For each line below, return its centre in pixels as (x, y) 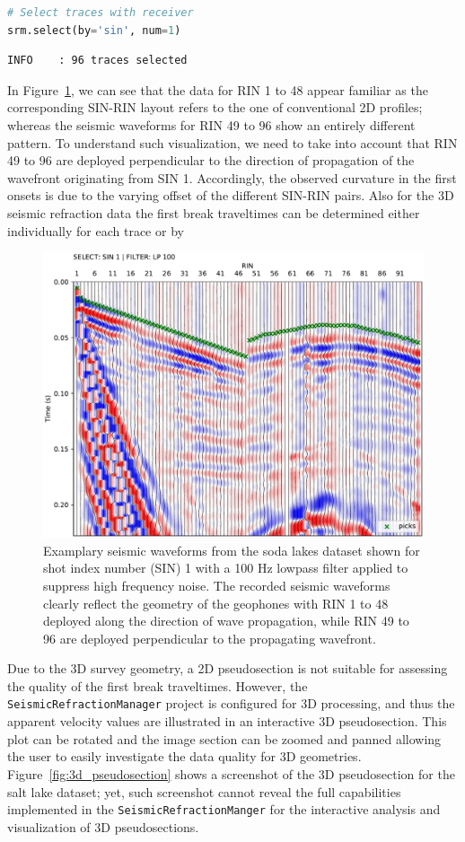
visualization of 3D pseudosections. (103, 826)
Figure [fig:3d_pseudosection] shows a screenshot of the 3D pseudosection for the (231, 773)
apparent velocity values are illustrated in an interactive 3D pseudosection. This (227, 721)
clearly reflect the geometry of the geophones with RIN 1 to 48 (216, 603)
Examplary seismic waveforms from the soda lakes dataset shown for (232, 550)
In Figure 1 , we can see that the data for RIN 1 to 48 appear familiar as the (218, 89)
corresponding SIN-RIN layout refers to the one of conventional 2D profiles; (215, 107)
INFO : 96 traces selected (97, 61)
